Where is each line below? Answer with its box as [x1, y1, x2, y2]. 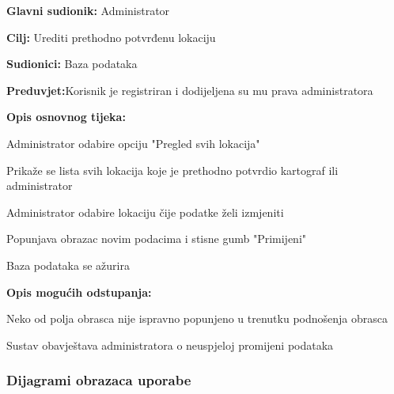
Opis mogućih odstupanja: [6, 283, 152, 300]
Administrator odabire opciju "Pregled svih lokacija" [6, 134, 260, 151]
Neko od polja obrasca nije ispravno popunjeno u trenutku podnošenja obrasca [6, 310, 388, 327]
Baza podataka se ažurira [6, 256, 130, 273]
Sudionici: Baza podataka [6, 55, 138, 72]
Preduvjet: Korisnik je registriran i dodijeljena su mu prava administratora [6, 81, 373, 98]
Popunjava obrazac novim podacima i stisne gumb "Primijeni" [6, 230, 307, 247]
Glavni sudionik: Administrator [6, 2, 170, 18]
